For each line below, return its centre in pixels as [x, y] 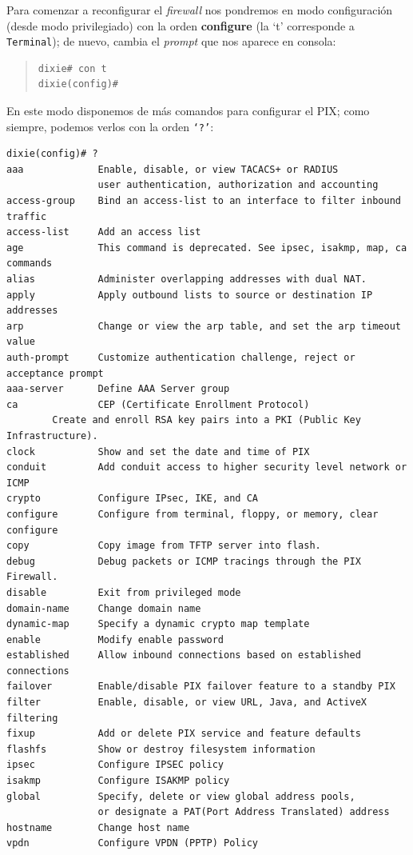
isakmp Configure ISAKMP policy [118, 781]
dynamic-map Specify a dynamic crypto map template [158, 624]
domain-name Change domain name [104, 608]
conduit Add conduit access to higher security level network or [207, 467]
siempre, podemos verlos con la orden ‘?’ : [110, 126]
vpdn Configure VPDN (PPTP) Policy [132, 843]
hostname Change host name [98, 827]
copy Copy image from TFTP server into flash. [164, 546]
